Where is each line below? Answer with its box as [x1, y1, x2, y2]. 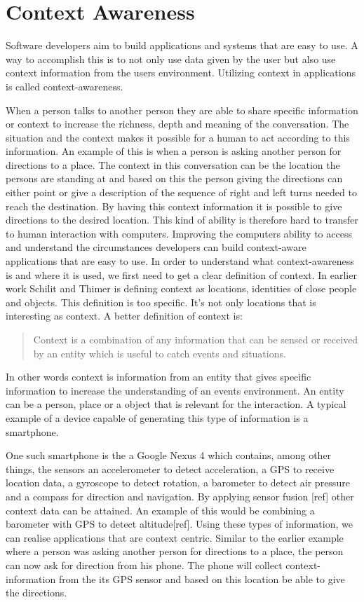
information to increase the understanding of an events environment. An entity [6, 383, 344, 397]
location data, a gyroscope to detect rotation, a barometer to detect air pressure [6, 475, 350, 490]
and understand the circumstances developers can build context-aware [6, 240, 306, 254]
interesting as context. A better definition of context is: [6, 308, 243, 323]
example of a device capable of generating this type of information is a [6, 410, 309, 425]
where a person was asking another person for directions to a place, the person [6, 544, 344, 559]
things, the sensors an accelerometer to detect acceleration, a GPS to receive [6, 461, 335, 476]
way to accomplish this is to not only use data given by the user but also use [6, 51, 336, 66]
